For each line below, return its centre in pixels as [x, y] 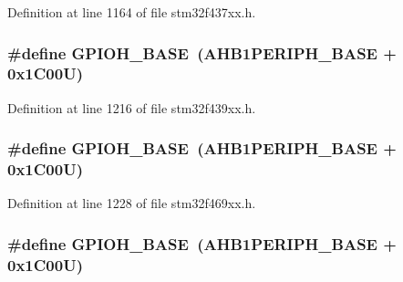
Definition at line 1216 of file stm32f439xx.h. [132, 107]
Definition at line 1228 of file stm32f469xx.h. [132, 203]
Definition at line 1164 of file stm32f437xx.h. [132, 12]
